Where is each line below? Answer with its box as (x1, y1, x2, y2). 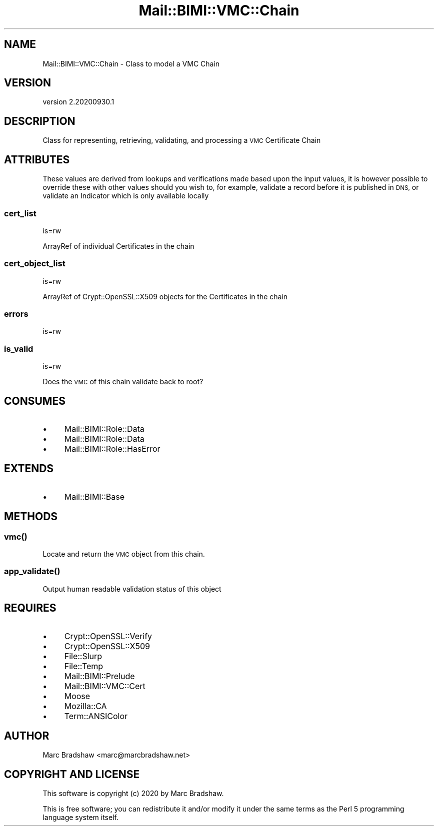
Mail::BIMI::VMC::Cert (64, 681, 145, 691)
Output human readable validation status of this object (42, 584, 221, 593)
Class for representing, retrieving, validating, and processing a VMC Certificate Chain (42, 136, 321, 145)
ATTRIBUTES (4, 153, 70, 166)
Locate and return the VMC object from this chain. (42, 550, 205, 559)
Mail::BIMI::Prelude (64, 671, 135, 681)
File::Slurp (64, 651, 102, 661)
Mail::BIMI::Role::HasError (64, 443, 160, 454)
